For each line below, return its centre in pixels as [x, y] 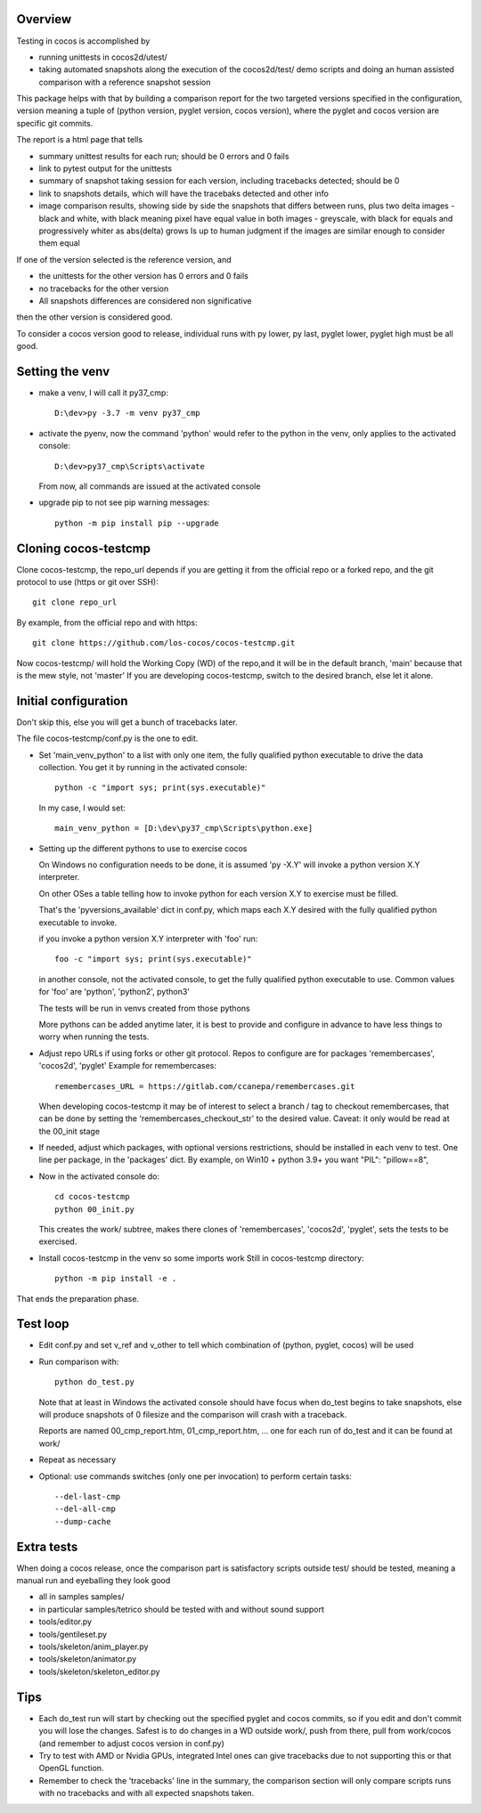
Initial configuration [72, 700]
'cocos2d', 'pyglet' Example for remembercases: [128, 1066]
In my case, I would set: [82, 808]
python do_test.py [95, 1382]
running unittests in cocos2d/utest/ [103, 57]
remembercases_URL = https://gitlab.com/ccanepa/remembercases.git [205, 1086]
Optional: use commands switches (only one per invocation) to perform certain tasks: [195, 1476]
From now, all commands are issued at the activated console [150, 486]
